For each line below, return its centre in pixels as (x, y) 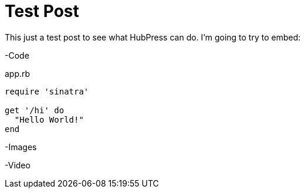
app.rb (18, 73)
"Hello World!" (49, 119)
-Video (18, 165)
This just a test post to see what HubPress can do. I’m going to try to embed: (153, 37)
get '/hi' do (35, 110)
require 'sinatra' (47, 91)
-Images (21, 147)
